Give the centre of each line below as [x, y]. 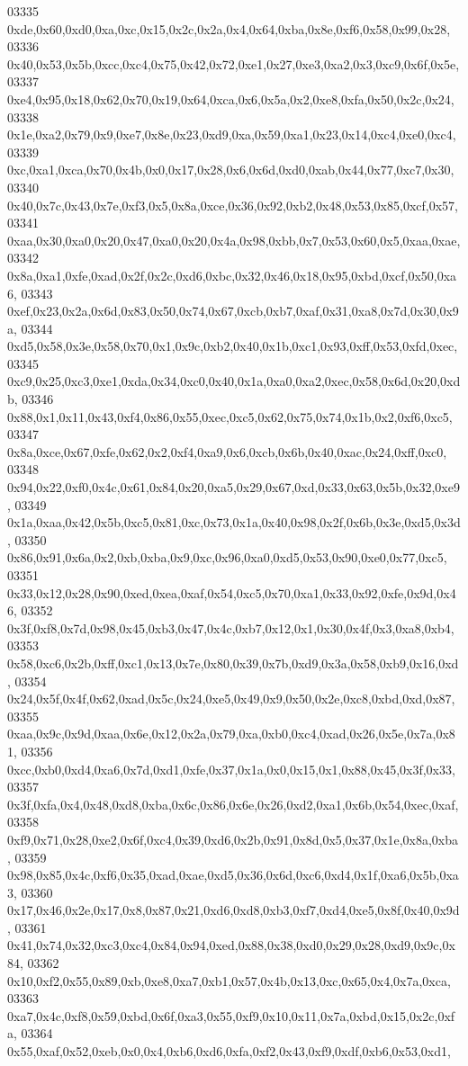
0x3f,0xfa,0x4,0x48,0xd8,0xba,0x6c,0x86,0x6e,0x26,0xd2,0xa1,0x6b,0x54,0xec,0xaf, [233, 804]
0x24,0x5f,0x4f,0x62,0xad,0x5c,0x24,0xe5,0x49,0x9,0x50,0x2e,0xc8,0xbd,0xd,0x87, [231, 699]
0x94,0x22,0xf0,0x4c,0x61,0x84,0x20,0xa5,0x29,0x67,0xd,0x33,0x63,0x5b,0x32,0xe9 [234, 487]
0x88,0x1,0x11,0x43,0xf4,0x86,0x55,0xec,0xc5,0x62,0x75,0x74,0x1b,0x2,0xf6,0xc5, [230, 416]
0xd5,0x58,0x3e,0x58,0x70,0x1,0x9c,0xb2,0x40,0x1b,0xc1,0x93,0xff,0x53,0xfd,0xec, [233, 346]
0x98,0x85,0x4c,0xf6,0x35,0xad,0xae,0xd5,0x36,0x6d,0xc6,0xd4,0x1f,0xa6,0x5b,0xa [233, 875]
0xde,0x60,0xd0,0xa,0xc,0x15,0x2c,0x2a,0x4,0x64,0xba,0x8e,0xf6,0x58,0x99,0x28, [229, 28]
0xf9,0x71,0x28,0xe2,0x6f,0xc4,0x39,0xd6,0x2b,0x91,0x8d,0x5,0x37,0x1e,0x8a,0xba [233, 839]
